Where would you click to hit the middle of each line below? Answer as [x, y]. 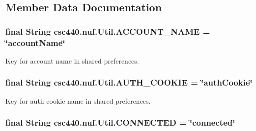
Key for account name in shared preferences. [72, 60]
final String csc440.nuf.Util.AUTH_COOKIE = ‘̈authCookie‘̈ [129, 82]
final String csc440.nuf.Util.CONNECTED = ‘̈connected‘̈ [120, 122]
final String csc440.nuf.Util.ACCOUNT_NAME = [108, 31]
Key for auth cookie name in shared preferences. [78, 100]
